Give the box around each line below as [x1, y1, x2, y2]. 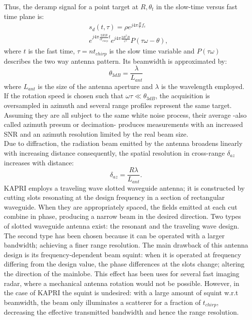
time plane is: [4, 11, 44, 21]
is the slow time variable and [109, 46, 195, 56]
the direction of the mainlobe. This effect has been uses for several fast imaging [4, 268, 239, 279]
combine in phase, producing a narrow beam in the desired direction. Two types [4, 211, 241, 221]
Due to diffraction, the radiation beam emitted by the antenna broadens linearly [4, 138, 243, 148]
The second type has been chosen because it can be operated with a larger [4, 230, 225, 240]
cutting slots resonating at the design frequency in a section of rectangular [4, 192, 225, 202]
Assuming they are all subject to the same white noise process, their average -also [4, 109, 247, 120]
